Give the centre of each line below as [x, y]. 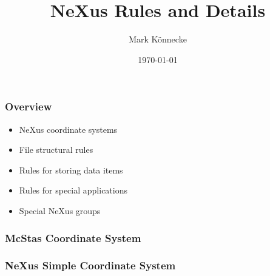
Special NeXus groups [60, 210]
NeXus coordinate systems [68, 129]
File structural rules [56, 150]
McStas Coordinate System [73, 237]
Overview [29, 106]
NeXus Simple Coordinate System [90, 265]
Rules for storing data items [71, 170]
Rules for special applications [73, 190]
